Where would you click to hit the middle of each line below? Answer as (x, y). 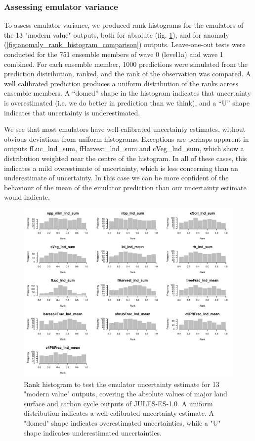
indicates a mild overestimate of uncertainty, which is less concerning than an (121, 168)
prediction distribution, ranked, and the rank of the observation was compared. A (127, 74)
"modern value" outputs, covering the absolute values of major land (126, 394)
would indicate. (27, 197)
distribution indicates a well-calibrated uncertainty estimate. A (119, 413)
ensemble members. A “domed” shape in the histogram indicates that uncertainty (127, 93)
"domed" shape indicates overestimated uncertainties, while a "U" (122, 422)
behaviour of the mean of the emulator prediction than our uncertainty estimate (125, 187)
